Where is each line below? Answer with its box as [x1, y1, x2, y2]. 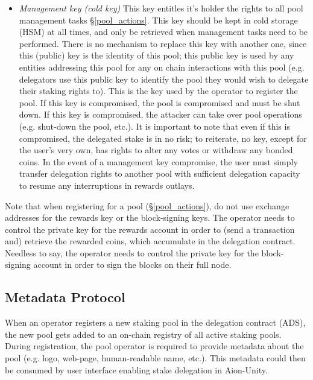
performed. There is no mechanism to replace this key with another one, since [19, 37, 307, 49]
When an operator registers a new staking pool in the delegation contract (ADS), [5, 316, 306, 329]
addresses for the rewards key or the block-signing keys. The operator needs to [5, 211, 295, 224]
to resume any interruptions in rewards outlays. [19, 179, 195, 191]
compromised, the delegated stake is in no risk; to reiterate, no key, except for [19, 131, 307, 144]
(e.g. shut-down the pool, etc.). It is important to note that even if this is [19, 119, 290, 132]
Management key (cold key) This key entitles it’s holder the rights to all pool [19, 2, 303, 14]
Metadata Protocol [5, 288, 125, 306]
